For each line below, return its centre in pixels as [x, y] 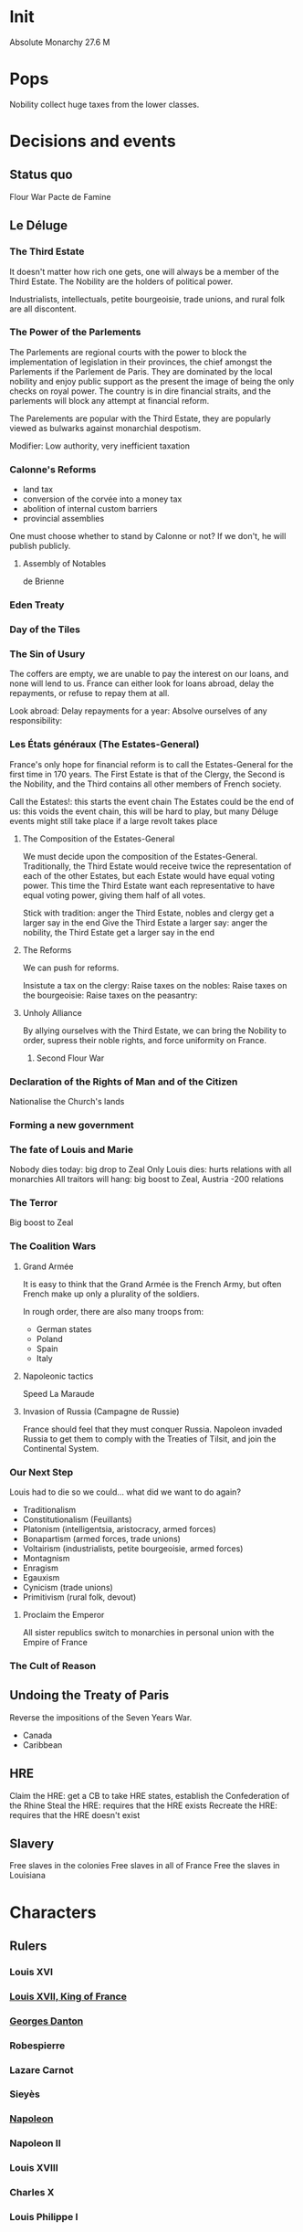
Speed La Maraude [58, 1393]
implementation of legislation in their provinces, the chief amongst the [141, 362]
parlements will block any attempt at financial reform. [110, 400]
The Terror [33, 1203]
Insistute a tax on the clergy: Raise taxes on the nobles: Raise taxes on [155, 985]
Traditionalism [49, 1510]
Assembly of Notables [64, 564]
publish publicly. [40, 546]
